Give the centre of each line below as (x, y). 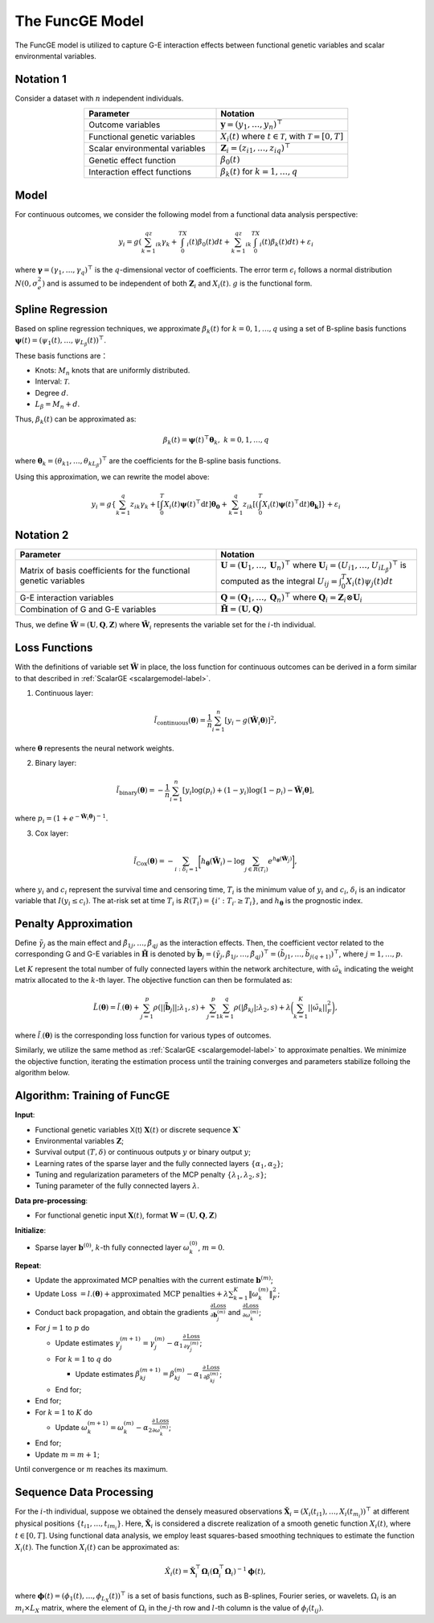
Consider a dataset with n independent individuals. (99, 98)
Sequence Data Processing (84, 1492)
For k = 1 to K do (63, 1412)
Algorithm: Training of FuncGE (92, 1096)
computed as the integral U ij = (279, 581)
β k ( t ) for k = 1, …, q (259, 172)
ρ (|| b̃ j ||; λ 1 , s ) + (180, 1009)
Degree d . (51, 392)
